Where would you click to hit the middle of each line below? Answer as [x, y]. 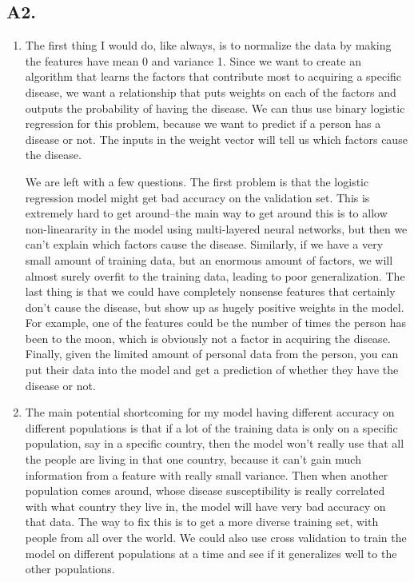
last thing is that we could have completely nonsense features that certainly [210, 291]
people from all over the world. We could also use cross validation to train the [216, 538]
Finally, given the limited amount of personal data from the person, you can [212, 354]
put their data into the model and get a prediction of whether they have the [212, 370]
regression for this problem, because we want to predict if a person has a [203, 124]
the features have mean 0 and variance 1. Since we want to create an [193, 60]
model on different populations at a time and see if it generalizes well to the [211, 553]
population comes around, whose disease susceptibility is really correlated [205, 490]
